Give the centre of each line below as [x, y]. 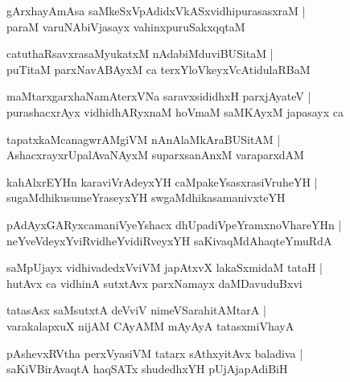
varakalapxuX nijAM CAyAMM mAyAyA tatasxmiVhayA [150, 325]
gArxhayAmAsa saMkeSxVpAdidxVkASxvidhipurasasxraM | [156, 10]
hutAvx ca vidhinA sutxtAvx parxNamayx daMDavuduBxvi [154, 283]
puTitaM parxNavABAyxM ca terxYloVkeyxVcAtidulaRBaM [159, 69]
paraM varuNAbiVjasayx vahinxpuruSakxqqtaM [126, 26]
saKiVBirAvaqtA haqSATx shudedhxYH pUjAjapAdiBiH [147, 369]
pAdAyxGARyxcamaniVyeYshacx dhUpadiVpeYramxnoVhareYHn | [174, 224]
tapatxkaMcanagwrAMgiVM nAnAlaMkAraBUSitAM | [144, 139]
